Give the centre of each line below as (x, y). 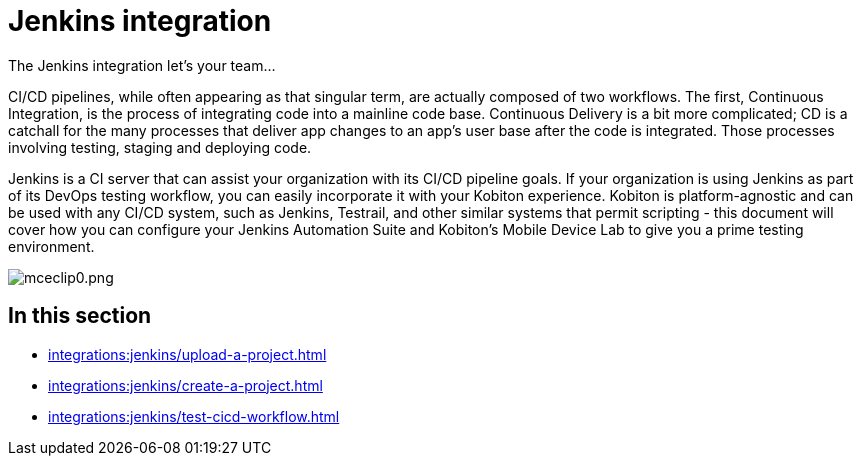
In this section (80, 316)
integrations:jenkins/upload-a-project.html (187, 354)
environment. (51, 246)
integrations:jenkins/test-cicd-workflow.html (194, 416)
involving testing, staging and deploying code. (160, 147)
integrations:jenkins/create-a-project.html (185, 385)
